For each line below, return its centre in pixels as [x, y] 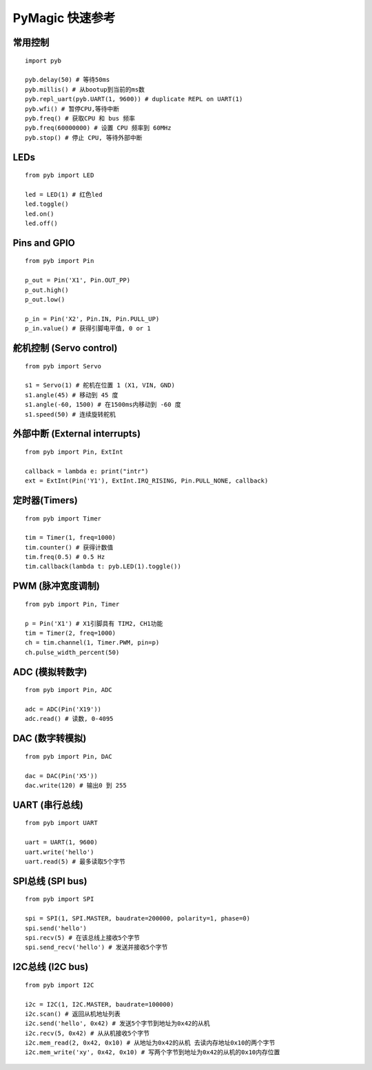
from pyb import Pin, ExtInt [74, 452]
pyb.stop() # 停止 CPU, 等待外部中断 [84, 137]
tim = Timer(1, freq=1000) [71, 538]
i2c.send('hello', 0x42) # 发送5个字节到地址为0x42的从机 [117, 1024]
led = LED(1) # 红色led [64, 194]
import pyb [43, 61]
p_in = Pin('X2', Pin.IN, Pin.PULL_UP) [92, 319]
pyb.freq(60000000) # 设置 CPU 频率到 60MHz [98, 128]
